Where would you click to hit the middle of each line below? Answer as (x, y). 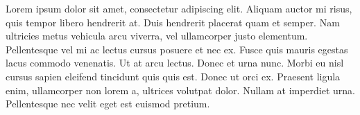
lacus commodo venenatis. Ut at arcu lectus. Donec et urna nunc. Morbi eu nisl (175, 63)
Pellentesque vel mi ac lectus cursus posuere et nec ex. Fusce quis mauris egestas (177, 49)
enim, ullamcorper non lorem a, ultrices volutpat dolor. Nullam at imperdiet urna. (181, 90)
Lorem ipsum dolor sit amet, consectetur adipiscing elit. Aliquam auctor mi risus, (179, 8)
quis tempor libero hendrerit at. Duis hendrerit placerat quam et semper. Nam (173, 22)
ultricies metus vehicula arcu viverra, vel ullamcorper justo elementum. (157, 36)
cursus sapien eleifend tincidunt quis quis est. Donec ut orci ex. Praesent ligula (173, 76)
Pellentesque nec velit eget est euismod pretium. (108, 104)
